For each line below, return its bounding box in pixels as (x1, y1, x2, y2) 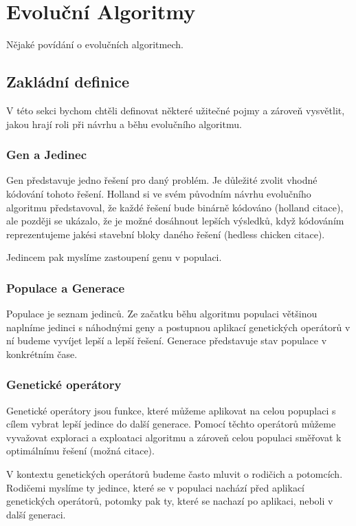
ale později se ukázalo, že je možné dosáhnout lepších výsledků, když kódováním (6, 213, 344, 228)
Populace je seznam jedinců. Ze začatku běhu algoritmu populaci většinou (6, 306, 318, 321)
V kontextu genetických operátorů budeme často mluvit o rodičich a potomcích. (6, 467, 343, 481)
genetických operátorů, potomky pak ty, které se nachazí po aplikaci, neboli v (6, 494, 333, 508)
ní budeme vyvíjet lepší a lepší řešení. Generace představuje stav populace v (6, 333, 327, 348)
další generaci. (6, 507, 66, 521)
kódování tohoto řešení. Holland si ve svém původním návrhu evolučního (6, 186, 311, 200)
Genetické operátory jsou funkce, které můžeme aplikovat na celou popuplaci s (6, 403, 336, 417)
